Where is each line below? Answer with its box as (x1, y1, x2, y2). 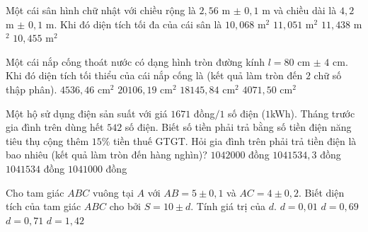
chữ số (314, 68, 342, 83)
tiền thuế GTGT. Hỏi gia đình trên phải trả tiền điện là (113, 133, 357, 148)
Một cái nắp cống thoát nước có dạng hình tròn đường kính (6, 54, 265, 69)
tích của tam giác (6, 199, 81, 214)
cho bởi (109, 199, 141, 214)
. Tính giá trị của (190, 199, 266, 214)
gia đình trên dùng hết (6, 120, 104, 134)
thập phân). (6, 81, 57, 96)
